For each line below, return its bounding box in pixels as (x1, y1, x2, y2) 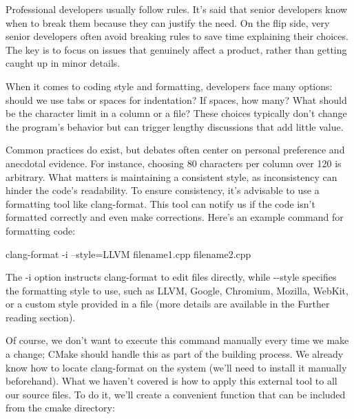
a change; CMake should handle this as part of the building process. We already (6, 347, 344, 361)
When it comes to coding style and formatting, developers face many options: (6, 78, 333, 93)
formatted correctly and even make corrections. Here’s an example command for (6, 210, 344, 224)
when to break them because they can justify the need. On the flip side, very (6, 15, 330, 30)
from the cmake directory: (6, 400, 115, 415)
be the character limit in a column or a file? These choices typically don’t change (6, 106, 347, 120)
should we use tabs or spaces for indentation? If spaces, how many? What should (6, 92, 347, 107)
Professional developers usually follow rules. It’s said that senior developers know (6, 2, 348, 16)
